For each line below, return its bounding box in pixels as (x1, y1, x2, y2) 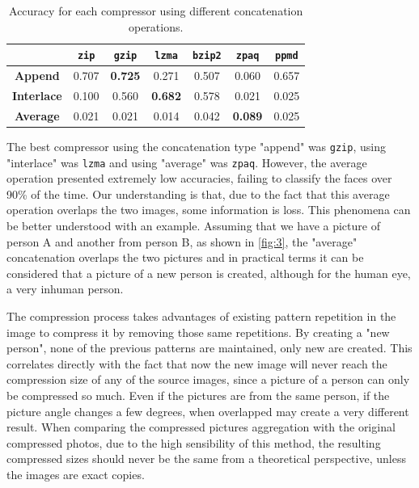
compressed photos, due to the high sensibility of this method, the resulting (6, 434, 381, 451)
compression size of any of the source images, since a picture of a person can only (6, 371, 410, 388)
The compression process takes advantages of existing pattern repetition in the (6, 307, 396, 324)
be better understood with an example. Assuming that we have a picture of (6, 217, 380, 233)
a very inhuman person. (6, 280, 124, 297)
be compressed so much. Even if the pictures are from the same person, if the (6, 386, 390, 403)
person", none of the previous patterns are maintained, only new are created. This (6, 339, 413, 356)
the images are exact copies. (6, 465, 145, 482)
